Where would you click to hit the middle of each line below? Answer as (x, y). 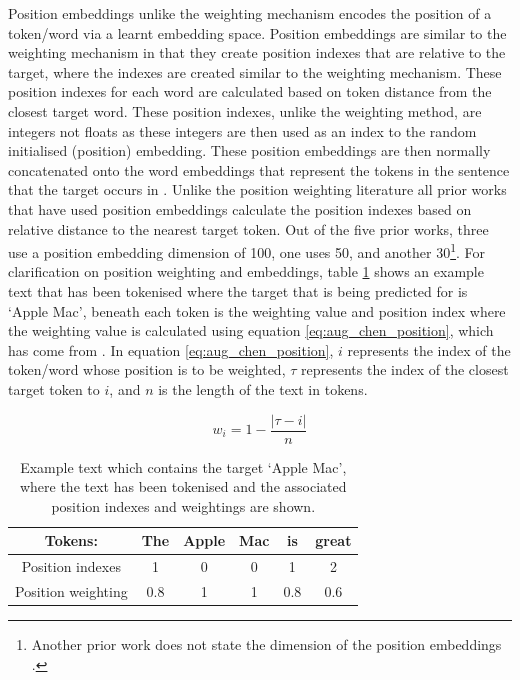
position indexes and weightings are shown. (183, 505)
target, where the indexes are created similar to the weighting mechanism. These (255, 71)
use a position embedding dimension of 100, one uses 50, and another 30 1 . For (247, 250)
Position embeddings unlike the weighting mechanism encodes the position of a (250, 13)
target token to (54, 388)
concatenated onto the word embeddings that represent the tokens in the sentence (259, 169)
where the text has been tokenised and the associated (183, 486)
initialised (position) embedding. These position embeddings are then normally (249, 150)
